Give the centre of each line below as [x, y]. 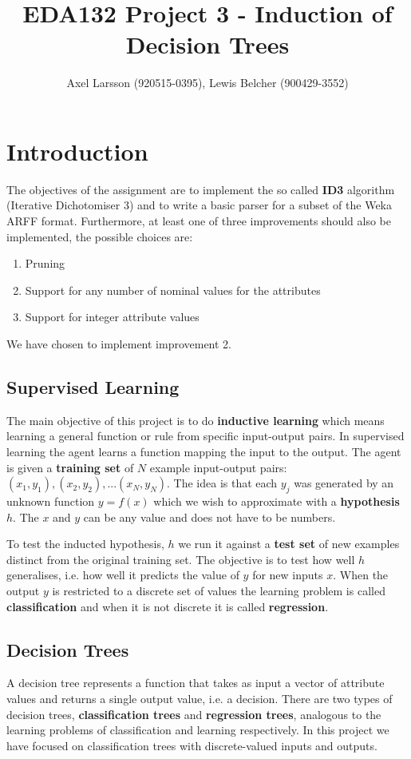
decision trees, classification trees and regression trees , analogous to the [194, 714]
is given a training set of [70, 467]
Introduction [77, 151]
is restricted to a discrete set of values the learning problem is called [219, 590]
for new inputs [288, 575]
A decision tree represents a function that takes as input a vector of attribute [196, 683]
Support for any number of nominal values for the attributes [173, 290]
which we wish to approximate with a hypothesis [277, 501]
